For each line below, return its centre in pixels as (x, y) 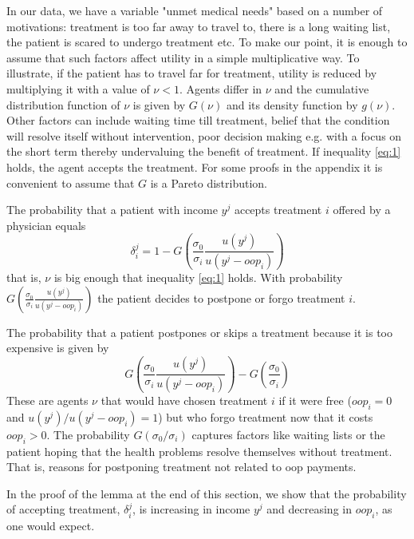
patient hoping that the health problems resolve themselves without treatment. (199, 451)
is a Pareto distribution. (209, 182)
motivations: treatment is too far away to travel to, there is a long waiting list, (199, 26)
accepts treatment (278, 210)
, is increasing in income (191, 509)
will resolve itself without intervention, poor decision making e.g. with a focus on (204, 135)
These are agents (47, 400)
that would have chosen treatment (184, 400)
